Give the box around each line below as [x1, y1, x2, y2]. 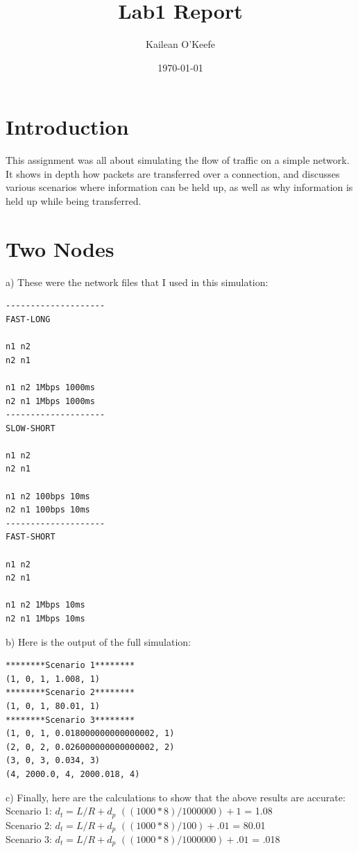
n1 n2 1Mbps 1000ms [6, 382, 95, 392]
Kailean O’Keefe [146, 37, 215, 51]
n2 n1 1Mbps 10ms [6, 614, 85, 624]
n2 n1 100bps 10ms [6, 505, 90, 515]
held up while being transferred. [6, 194, 142, 208]
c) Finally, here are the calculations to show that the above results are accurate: [6, 790, 346, 804]
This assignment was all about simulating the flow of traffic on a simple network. [6, 153, 350, 167]
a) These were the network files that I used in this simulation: [6, 274, 268, 289]
